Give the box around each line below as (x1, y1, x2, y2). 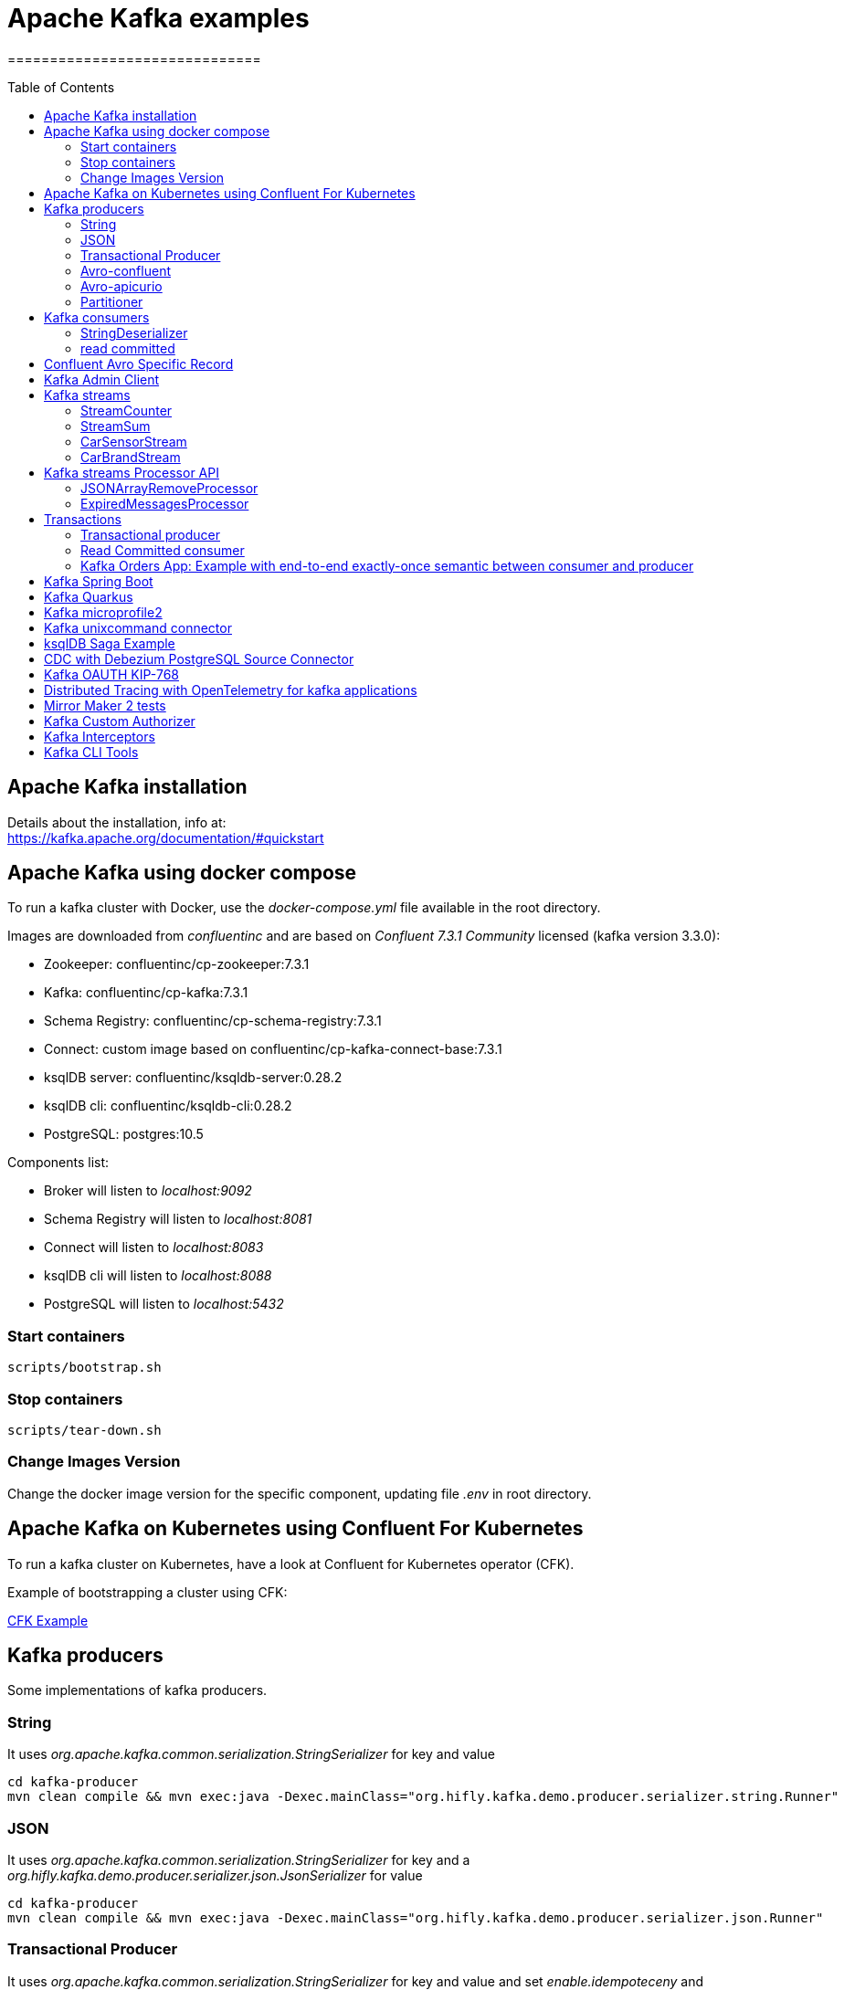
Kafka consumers (44, 309, 150, 325)
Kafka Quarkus (44, 588, 133, 605)
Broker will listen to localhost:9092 (44, 1183, 252, 1199)
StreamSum (80, 417, 151, 434)
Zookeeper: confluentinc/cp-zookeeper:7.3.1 (44, 956, 310, 973)
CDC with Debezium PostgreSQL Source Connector (44, 650, 354, 667)
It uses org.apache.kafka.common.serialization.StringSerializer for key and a (7, 1851, 470, 1868)
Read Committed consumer (80, 542, 245, 558)
